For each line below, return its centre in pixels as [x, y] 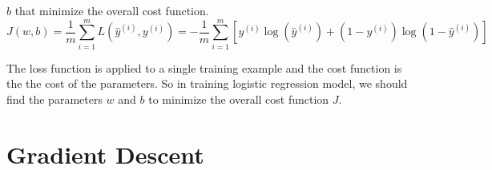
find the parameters [54, 99]
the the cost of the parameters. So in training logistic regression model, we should [207, 83]
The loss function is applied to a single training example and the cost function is [204, 67]
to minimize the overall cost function [239, 99]
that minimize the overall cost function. [112, 10]
